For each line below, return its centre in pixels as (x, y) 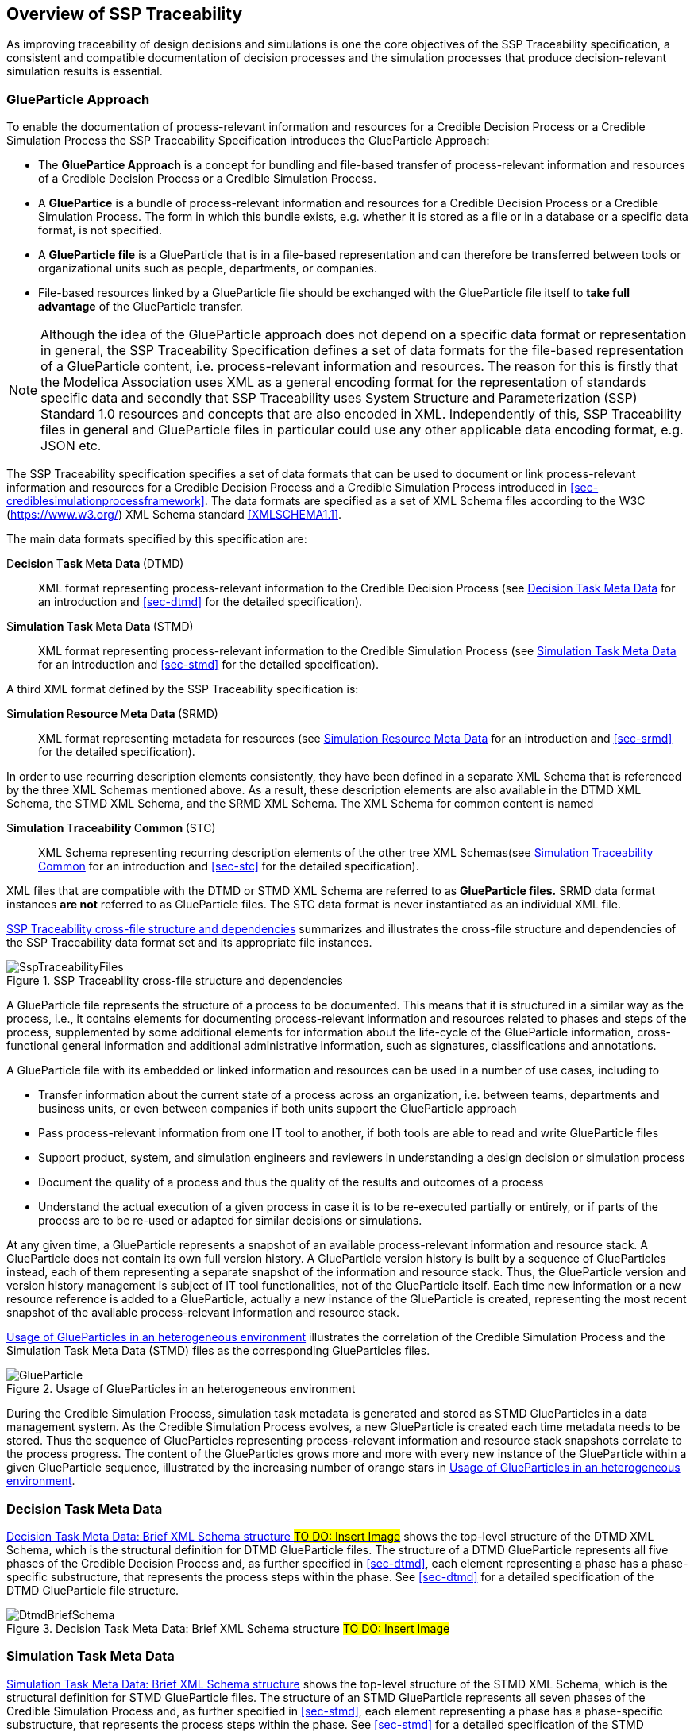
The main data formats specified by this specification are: (157, 539)
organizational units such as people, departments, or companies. (208, 268)
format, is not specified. (100, 230)
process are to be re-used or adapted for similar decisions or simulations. (230, 1221)
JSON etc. (71, 446)
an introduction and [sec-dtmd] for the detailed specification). (200, 602)
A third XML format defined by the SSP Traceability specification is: (183, 689)
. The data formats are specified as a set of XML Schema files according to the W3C (425, 501)
